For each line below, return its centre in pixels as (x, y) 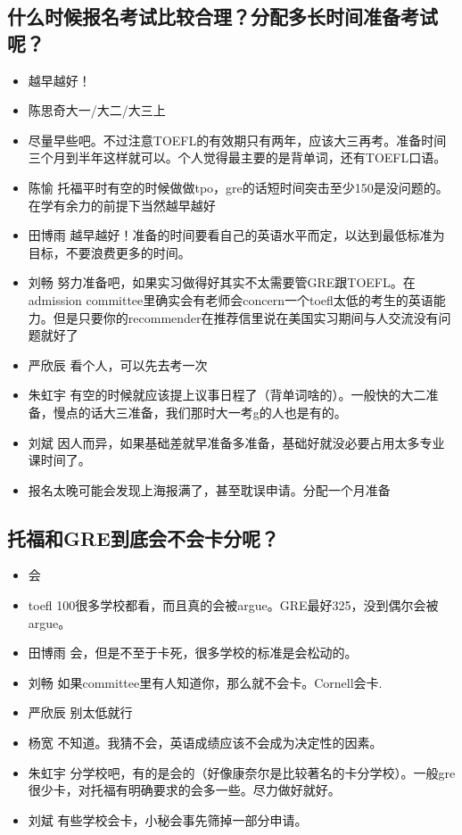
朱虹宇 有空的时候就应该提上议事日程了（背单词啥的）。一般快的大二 (227, 395)
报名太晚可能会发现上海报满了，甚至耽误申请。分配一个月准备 (209, 489)
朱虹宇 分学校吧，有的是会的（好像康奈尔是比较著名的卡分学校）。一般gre (242, 772)
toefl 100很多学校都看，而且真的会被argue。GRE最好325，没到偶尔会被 (233, 605)
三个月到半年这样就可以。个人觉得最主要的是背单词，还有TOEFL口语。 (237, 157)
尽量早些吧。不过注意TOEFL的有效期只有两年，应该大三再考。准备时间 (237, 140)
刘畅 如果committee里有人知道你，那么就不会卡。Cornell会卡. (205, 682)
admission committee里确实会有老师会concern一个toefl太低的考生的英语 (231, 299)
